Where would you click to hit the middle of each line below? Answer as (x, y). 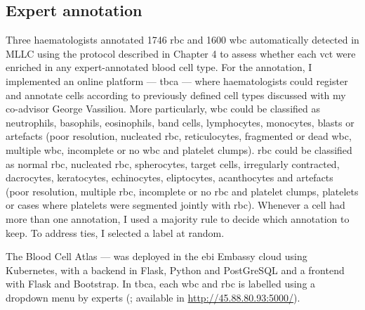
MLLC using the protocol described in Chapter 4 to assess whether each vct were (181, 53)
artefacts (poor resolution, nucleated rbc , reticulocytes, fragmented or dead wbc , (179, 136)
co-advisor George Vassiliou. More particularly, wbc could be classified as (163, 109)
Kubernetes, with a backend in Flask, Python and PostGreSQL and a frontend (175, 270)
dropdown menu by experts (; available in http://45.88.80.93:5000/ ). (153, 297)
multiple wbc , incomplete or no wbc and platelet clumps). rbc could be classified (179, 149)
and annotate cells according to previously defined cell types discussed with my (176, 95)
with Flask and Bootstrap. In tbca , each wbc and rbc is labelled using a (161, 284)
